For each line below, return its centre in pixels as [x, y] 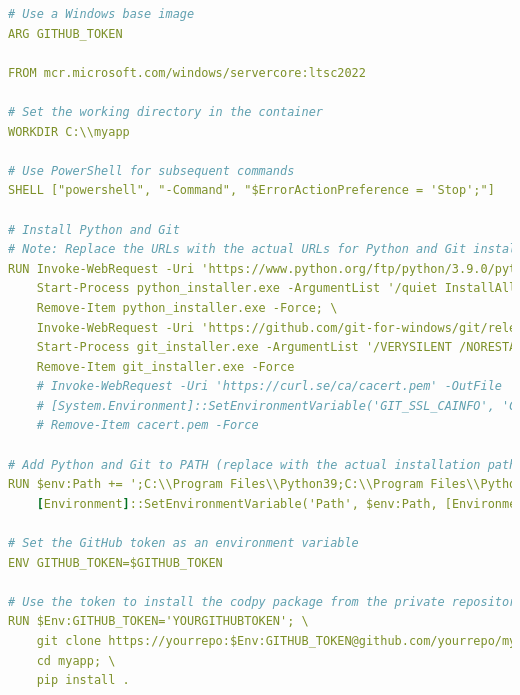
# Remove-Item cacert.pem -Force [147, 425]
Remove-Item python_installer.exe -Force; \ [187, 307]
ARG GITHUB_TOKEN [65, 33]
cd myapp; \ [76, 660]
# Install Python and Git [94, 229]
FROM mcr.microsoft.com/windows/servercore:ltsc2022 [187, 72]
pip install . [83, 680]
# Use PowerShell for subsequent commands [151, 170]
